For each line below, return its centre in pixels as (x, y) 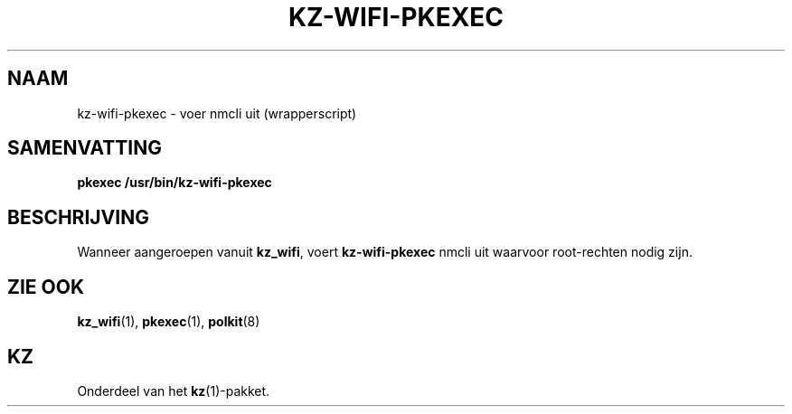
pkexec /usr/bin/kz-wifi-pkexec (174, 183)
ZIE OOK (46, 287)
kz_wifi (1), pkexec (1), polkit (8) (169, 322)
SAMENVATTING (85, 148)
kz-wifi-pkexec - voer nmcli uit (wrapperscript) (217, 113)
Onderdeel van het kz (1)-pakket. (174, 390)
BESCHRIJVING (78, 217)
